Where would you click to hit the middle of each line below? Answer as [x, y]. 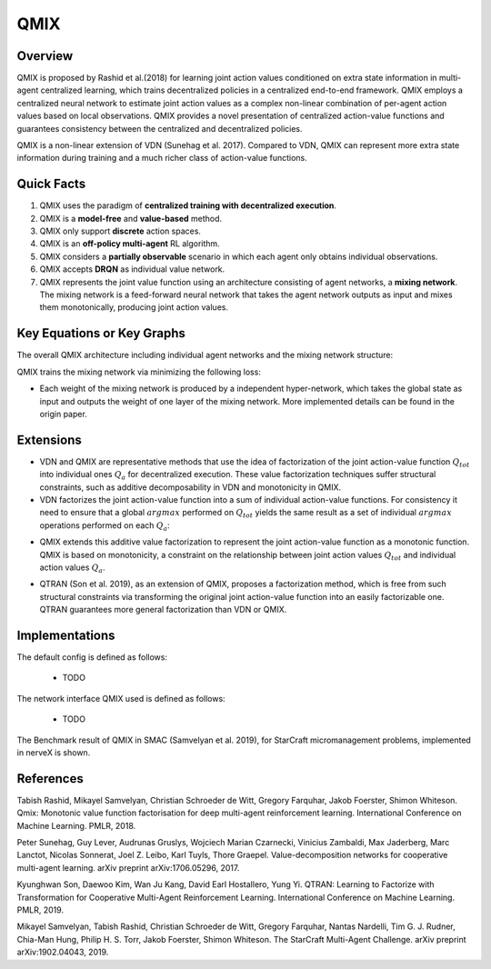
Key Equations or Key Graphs [101, 333]
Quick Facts [51, 184]
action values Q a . [72, 568]
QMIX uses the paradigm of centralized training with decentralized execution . [188, 205]
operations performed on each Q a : [105, 526]
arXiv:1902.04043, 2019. [63, 952]
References [50, 779]
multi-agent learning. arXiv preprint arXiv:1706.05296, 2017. [128, 867]
